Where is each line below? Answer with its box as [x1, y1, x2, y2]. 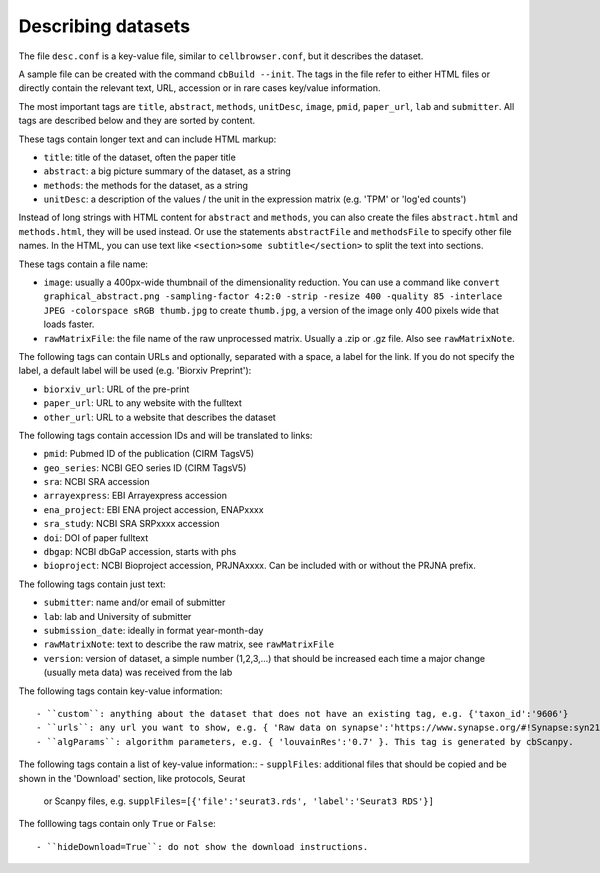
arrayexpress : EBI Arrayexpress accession [43, 490, 227, 502]
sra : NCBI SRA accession [43, 476, 150, 488]
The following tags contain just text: [18, 578, 166, 590]
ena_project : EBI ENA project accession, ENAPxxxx [43, 503, 264, 515]
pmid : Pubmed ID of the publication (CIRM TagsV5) [43, 448, 255, 460]
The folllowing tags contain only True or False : [18, 818, 217, 830]
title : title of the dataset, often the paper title [43, 151, 237, 163]
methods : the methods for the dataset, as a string [43, 179, 249, 191]
